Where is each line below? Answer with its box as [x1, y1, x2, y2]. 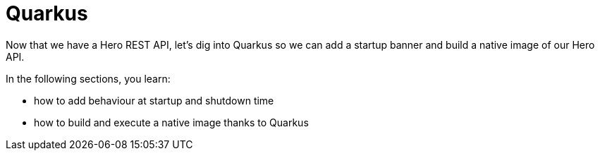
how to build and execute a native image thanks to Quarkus [34, 116, 309, 128]
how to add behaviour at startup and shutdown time [34, 94, 274, 107]
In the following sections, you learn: [6, 72, 171, 85]
